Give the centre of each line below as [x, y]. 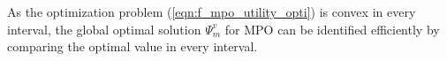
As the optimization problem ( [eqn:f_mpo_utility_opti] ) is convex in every [212, 11]
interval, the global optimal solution [104, 29]
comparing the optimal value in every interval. [133, 46]
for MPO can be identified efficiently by [332, 29]
